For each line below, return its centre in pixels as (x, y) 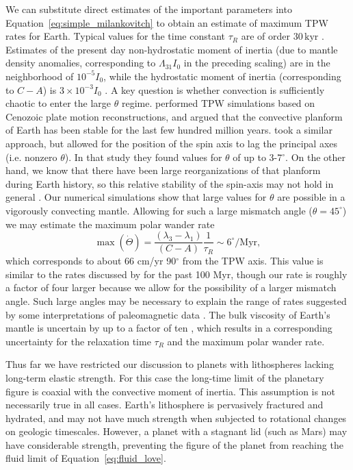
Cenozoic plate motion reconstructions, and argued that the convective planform (174, 116)
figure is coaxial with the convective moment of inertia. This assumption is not (170, 391)
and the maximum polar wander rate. (246, 341)
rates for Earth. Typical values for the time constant (116, 36)
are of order (265, 36)
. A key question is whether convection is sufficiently (215, 89)
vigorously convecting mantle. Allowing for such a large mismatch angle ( (159, 210)
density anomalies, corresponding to (81, 63)
